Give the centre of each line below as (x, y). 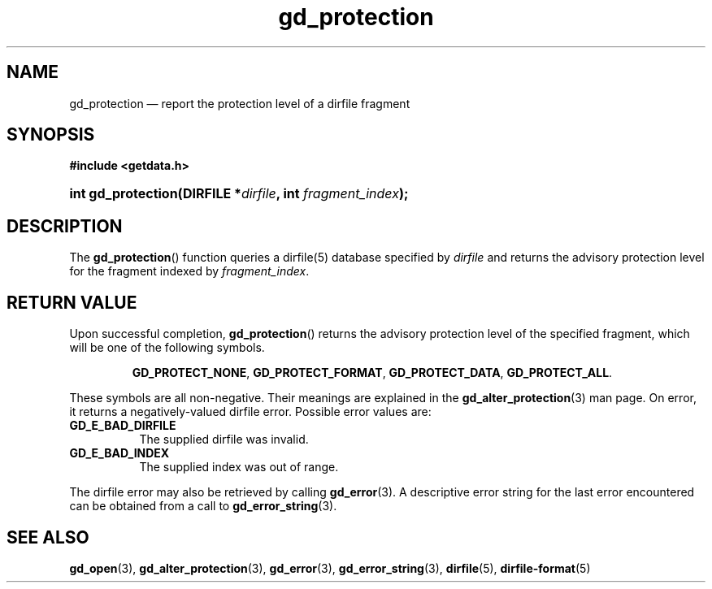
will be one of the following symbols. (167, 348)
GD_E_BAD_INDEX (119, 453)
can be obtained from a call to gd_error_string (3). (203, 506)
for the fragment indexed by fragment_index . (189, 271)
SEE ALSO (48, 537)
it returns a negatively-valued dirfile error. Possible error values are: (250, 412)
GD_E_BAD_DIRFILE (123, 426)
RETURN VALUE (72, 302)
